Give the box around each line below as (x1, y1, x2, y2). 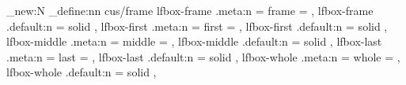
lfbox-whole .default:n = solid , (6, 64, 157, 80)
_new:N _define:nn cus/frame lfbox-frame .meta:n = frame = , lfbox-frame (6, 2, 374, 18)
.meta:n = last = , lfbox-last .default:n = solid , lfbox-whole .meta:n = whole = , (6, 48, 400, 65)
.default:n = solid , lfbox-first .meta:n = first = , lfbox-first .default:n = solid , (6, 17, 388, 34)
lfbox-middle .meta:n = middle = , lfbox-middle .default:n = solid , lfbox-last (6, 33, 382, 50)
